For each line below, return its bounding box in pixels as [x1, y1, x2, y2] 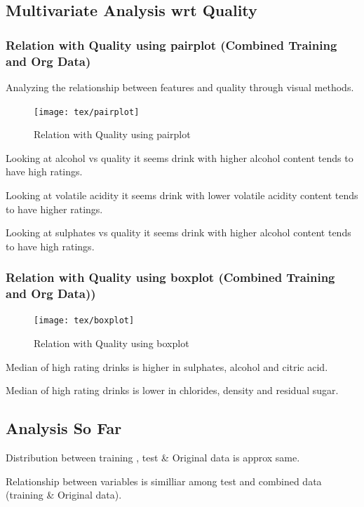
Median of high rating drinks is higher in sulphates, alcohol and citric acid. [6, 359, 328, 374]
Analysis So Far [6, 417, 122, 439]
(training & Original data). [6, 487, 122, 502]
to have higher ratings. [6, 201, 103, 216]
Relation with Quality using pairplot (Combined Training [6, 36, 337, 53]
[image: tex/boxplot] [34, 316, 135, 326]
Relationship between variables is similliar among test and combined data [6, 473, 322, 488]
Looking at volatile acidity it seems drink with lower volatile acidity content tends [6, 187, 358, 202]
